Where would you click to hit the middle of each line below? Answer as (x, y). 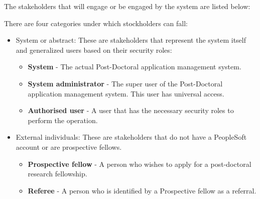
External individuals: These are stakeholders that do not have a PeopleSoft (131, 137)
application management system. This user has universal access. (126, 93)
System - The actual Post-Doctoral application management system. (135, 67)
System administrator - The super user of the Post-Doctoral (125, 83)
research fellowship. (57, 174)
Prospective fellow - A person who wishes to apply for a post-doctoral (140, 164)
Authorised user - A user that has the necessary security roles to (131, 110)
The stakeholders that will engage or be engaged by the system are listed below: (127, 6)
